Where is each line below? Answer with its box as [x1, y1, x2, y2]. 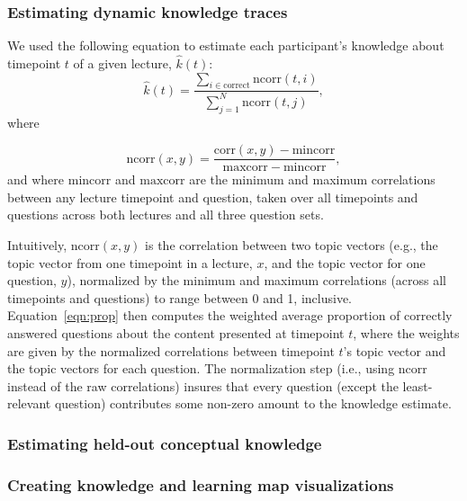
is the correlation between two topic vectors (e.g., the [145, 236, 438, 255]
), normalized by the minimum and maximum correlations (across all [67, 271, 447, 290]
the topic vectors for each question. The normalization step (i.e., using [7, 359, 395, 378]
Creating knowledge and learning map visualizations [7, 473, 394, 496]
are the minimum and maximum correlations [189, 170, 436, 189]
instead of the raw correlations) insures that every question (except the [7, 376, 399, 395]
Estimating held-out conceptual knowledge [7, 432, 322, 454]
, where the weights [353, 324, 460, 342]
